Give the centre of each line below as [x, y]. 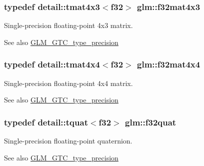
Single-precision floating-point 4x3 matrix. [68, 25]
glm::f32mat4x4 [169, 64]
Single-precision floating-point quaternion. [68, 141]
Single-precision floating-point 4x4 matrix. [68, 83]
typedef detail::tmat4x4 [52, 64]
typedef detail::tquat [46, 122]
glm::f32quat [151, 122]
